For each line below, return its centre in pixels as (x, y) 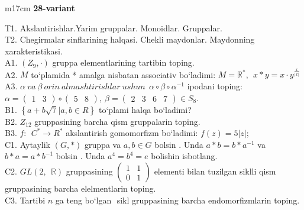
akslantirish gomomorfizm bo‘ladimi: (132, 133)
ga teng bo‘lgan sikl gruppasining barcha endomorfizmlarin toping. (177, 200)
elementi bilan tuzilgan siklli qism (215, 171)
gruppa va (103, 144)
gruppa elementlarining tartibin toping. (123, 62)
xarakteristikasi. (34, 51)
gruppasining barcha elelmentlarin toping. (80, 188)
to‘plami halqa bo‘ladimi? (145, 109)
